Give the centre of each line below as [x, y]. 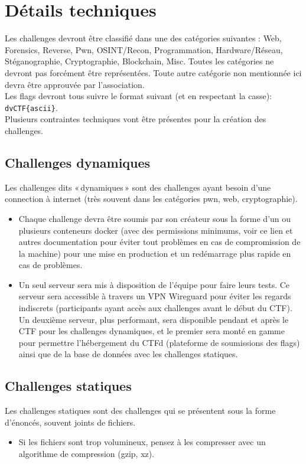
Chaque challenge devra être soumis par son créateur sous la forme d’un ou [155, 218]
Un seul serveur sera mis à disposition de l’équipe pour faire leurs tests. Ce [154, 284]
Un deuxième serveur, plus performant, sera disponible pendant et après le [154, 319]
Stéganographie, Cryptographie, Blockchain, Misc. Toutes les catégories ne [139, 61]
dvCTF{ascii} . [31, 107]
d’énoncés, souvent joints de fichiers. [70, 422]
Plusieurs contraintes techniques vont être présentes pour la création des [136, 119]
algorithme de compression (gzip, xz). [87, 454]
